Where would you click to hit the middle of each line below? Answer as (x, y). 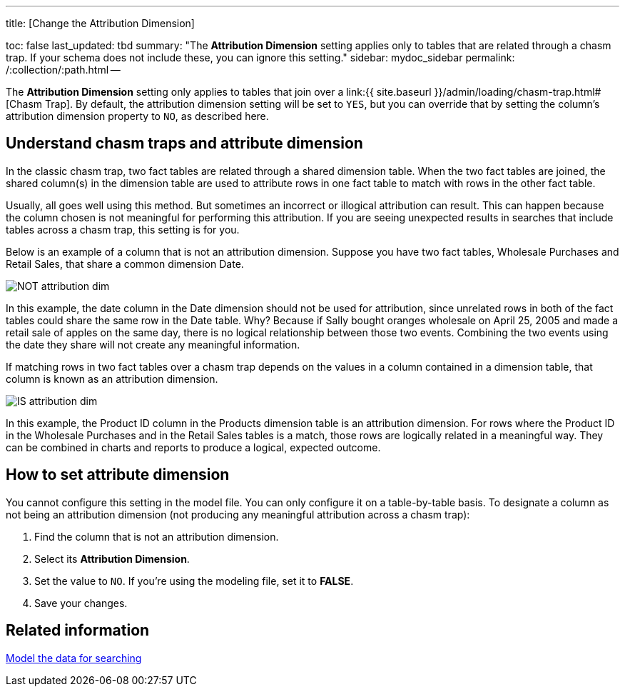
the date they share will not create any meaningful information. (153, 344)
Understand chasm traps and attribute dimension (184, 144)
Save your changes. (81, 603)
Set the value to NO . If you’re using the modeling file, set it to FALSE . (194, 581)
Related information (78, 631)
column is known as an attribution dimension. (112, 378)
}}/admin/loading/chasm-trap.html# (518, 92)
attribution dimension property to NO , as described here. (137, 116)
